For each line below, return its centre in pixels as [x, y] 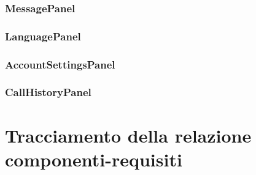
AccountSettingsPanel [60, 64]
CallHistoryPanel [48, 92]
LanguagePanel [43, 36]
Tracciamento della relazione [128, 135]
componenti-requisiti [94, 159]
